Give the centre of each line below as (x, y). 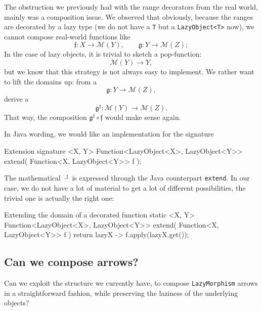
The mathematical (32, 178)
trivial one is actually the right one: (59, 197)
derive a (16, 99)
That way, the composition (46, 117)
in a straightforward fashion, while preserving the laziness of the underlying (121, 293)
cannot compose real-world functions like (67, 36)
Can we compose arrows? (71, 262)
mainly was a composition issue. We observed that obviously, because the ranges (129, 16)
